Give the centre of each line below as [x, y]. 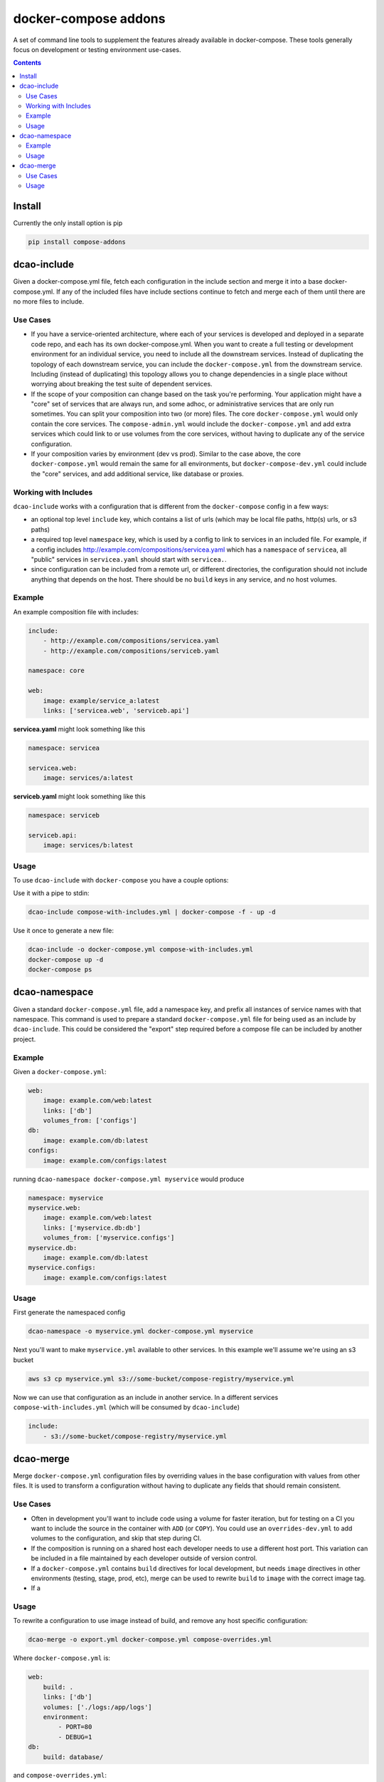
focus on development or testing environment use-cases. [97, 49]
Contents [27, 63]
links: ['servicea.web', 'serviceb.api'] [116, 710]
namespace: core [57, 671]
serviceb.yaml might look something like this [79, 797]
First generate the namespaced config [69, 1312]
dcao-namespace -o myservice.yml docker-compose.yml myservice [141, 1332]
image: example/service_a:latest [101, 701]
